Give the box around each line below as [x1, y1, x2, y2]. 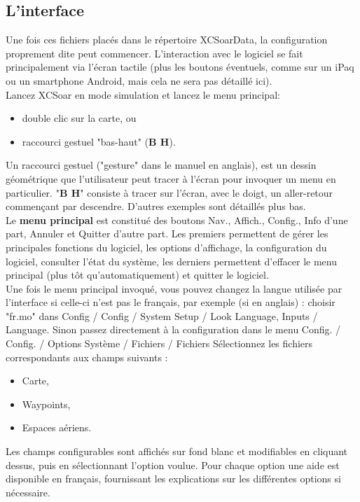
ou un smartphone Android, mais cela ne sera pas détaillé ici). [6, 73, 272, 88]
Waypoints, [22, 396, 71, 411]
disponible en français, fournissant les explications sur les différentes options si [6, 471, 341, 486]
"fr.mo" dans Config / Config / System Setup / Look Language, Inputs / [6, 308, 318, 323]
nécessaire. [6, 484, 50, 499]
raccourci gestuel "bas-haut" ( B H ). [22, 134, 176, 148]
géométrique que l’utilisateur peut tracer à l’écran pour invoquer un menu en [6, 171, 336, 186]
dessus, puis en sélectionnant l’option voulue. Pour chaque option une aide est [6, 457, 340, 472]
